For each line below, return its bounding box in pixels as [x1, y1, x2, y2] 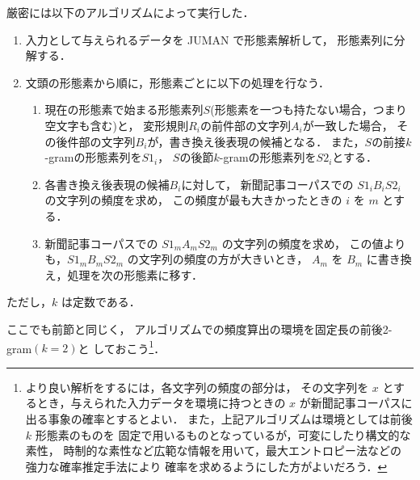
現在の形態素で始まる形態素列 [44, 101, 204, 118]
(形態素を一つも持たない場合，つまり [210, 101, 407, 118]
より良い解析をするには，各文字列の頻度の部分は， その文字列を [25, 378, 369, 395]
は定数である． [61, 293, 141, 310]
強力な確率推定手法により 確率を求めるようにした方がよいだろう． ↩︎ [25, 457, 388, 474]
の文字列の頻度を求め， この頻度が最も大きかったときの [44, 192, 342, 208]
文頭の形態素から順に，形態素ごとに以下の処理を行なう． [25, 74, 330, 91]
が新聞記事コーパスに [299, 394, 413, 411]
